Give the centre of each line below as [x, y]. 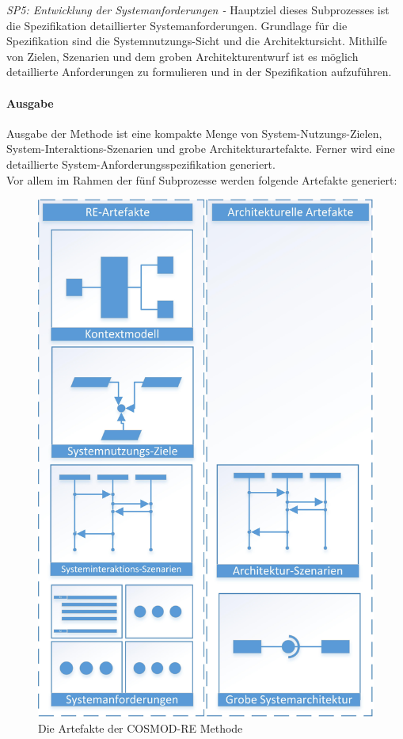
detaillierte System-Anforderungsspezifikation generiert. [141, 164]
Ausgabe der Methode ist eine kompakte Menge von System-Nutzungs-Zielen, [194, 133]
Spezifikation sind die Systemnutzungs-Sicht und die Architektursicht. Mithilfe [197, 41]
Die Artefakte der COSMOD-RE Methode [141, 728]
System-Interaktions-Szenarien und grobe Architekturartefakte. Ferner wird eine [201, 149]
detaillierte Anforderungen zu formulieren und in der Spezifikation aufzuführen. [199, 72]
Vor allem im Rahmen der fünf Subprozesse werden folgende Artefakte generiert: [202, 179]
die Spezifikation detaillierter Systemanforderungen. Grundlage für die [177, 25]
